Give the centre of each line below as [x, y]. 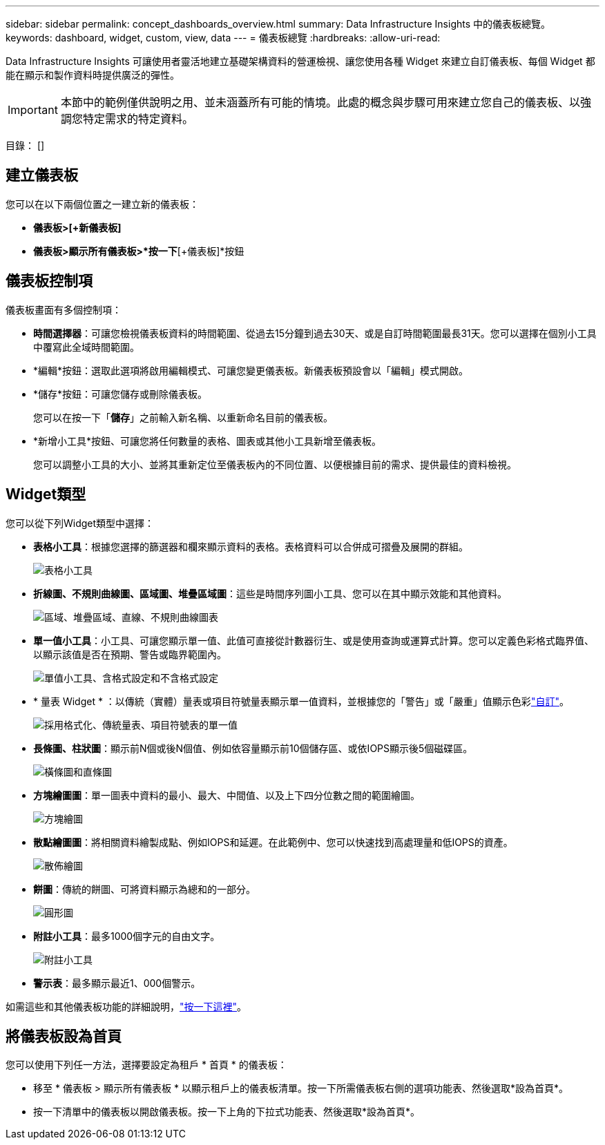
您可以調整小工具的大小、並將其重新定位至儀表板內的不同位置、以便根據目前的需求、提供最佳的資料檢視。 [275, 464]
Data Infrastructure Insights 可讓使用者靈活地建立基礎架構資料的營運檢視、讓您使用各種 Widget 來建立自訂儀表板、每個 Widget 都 [300, 61]
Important [33, 110]
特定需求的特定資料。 [138, 119]
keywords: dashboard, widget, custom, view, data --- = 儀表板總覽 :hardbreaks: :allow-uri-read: [223, 38]
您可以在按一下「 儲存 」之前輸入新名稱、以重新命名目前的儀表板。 [183, 417]
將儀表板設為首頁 [64, 1036]
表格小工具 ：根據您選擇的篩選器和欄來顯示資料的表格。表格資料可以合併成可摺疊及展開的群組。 [251, 546]
